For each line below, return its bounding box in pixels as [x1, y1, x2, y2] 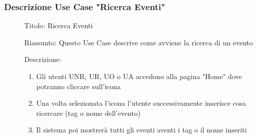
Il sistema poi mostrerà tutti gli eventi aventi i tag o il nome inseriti [36, 124, 247, 135]
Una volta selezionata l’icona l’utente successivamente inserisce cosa [36, 98, 246, 108]
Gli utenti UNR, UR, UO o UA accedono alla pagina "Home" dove [36, 71, 242, 81]
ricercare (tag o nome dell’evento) [36, 107, 141, 118]
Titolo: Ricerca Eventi [24, 20, 93, 31]
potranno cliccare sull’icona [36, 81, 121, 91]
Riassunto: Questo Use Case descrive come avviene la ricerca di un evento [24, 37, 253, 47]
